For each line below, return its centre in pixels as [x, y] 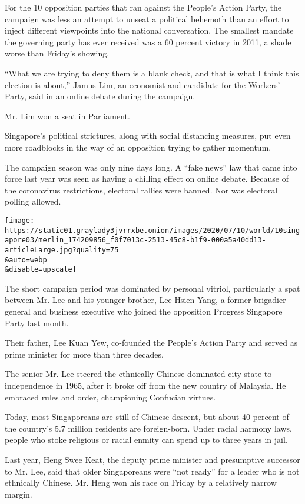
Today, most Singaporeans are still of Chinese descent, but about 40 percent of [147, 417]
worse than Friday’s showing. [57, 53]
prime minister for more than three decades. [84, 354]
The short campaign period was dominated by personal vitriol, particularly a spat [152, 288]
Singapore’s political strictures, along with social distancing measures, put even [148, 136]
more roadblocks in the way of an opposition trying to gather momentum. [138, 147]
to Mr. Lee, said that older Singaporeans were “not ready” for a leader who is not [152, 471]
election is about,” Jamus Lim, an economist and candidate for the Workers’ [142, 84]
